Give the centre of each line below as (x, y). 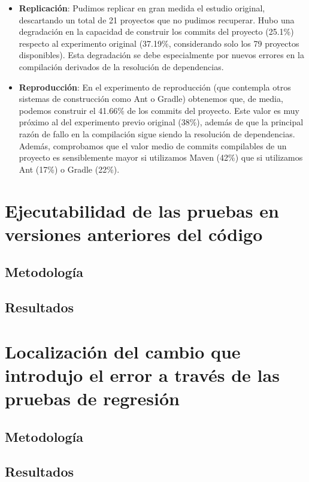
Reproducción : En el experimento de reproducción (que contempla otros (155, 87)
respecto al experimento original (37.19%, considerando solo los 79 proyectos (159, 43)
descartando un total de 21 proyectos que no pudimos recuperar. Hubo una (157, 19)
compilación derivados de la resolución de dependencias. (121, 66)
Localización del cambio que (123, 351)
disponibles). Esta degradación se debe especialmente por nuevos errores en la (161, 55)
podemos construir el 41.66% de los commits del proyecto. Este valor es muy (159, 110)
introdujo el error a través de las (142, 374)
